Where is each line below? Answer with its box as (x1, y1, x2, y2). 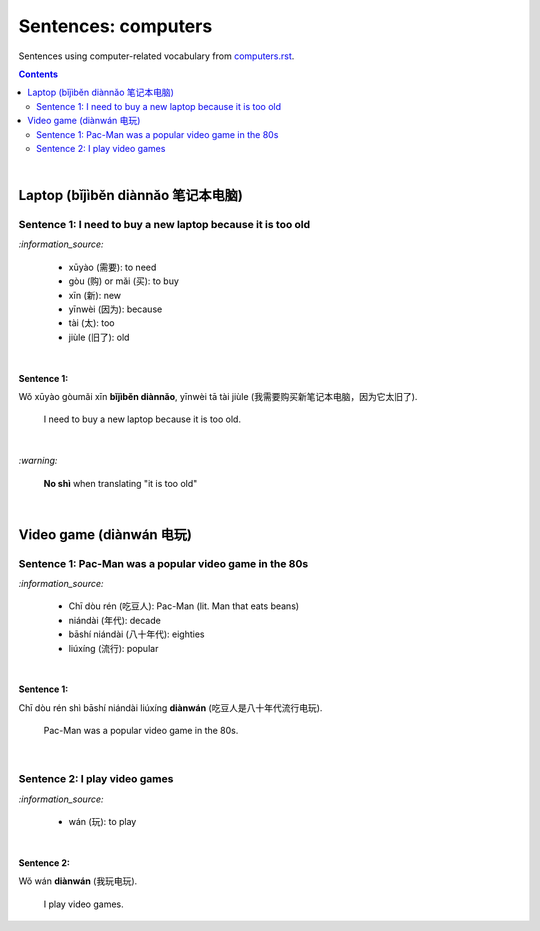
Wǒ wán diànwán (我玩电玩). (18, 875, 138, 887)
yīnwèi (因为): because (68, 303, 163, 315)
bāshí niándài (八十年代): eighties (68, 628, 205, 640)
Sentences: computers (18, 15, 213, 37)
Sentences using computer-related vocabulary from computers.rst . (18, 50, 295, 62)
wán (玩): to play (68, 816, 137, 828)
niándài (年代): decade (68, 614, 162, 626)
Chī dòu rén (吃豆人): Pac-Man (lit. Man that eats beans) (68, 600, 300, 612)
